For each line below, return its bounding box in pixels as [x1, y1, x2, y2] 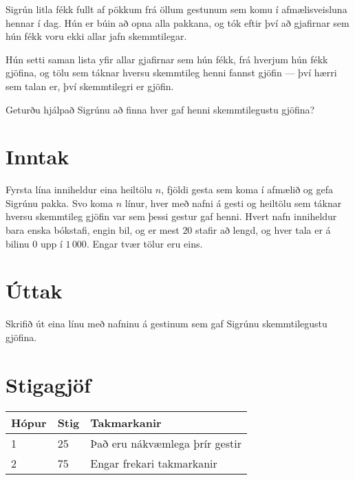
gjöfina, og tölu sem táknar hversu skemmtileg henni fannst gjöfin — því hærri [6, 65, 337, 80]
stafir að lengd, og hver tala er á [195, 223, 331, 237]
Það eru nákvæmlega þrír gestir [90, 435, 241, 451]
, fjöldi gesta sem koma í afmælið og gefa [161, 182, 334, 197]
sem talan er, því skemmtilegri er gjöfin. [6, 78, 174, 93]
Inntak [6, 142, 69, 171]
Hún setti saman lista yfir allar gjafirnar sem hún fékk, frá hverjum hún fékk [6, 52, 328, 66]
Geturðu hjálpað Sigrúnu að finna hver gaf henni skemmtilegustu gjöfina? [6, 102, 315, 116]
